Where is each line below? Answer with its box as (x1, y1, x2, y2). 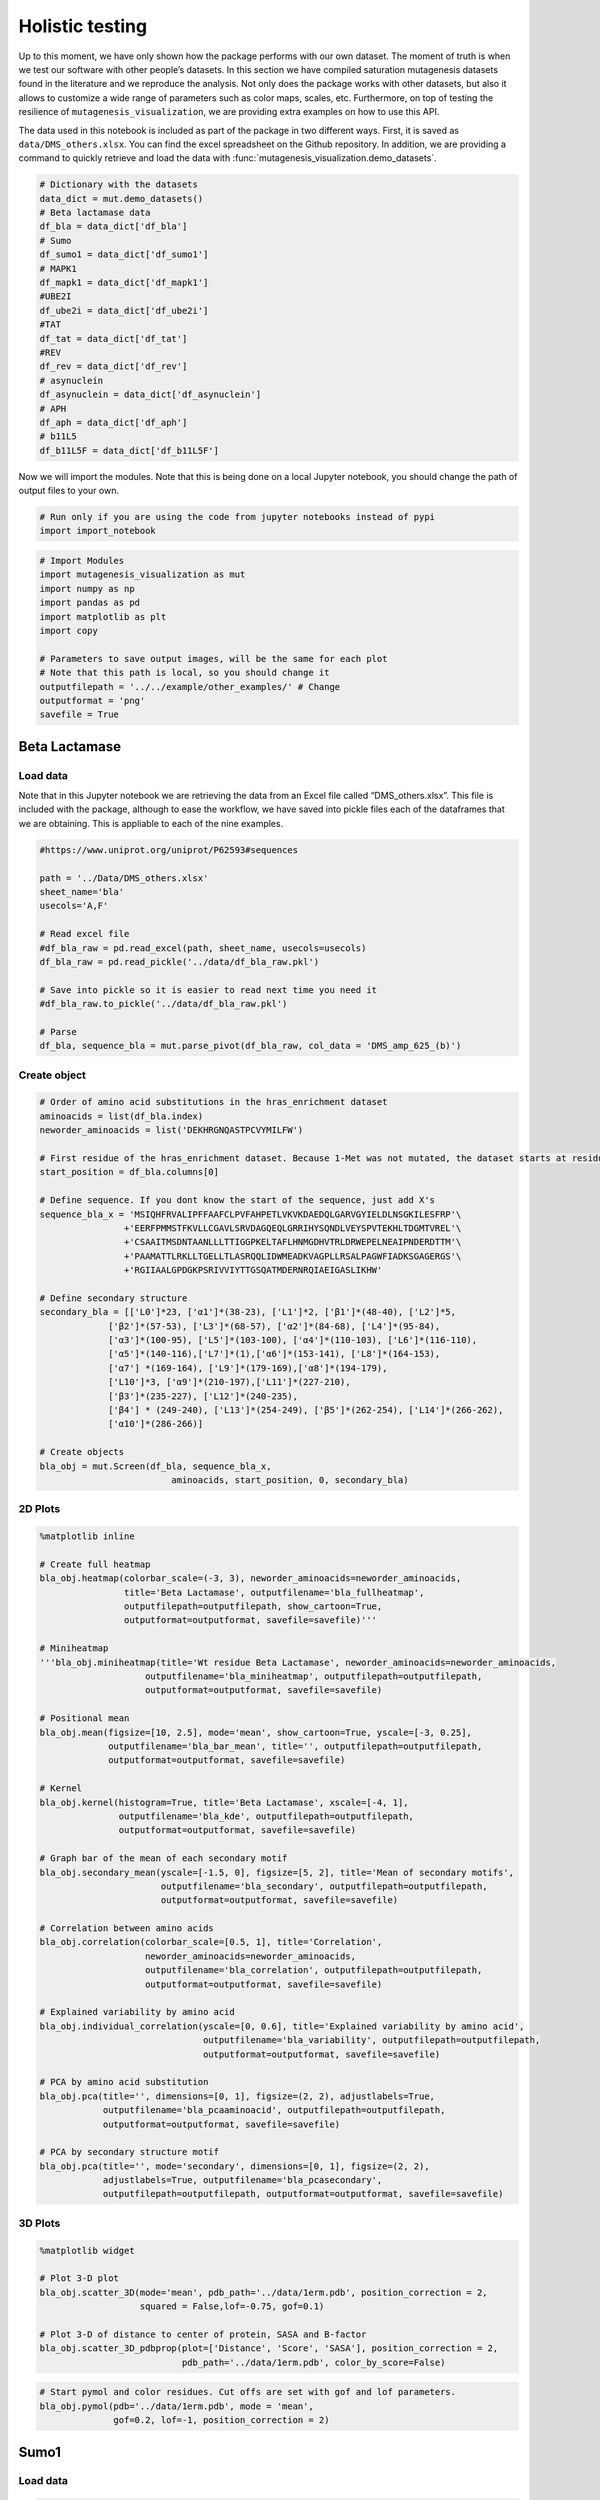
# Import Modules (39, 555, 125, 567)
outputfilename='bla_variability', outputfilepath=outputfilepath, (202, 2035, 541, 2046)
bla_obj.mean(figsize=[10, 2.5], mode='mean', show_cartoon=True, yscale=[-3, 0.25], (39, 1726, 472, 1738)
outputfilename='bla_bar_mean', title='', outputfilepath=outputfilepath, (108, 1740, 483, 1752)
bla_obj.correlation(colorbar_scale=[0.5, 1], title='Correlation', (39, 1936, 383, 1948)
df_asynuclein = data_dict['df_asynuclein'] (39, 389, 262, 400)
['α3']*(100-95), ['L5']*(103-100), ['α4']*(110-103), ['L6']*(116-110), (108, 1335, 478, 1346)
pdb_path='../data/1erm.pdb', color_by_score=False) (181, 2356, 446, 2368)
